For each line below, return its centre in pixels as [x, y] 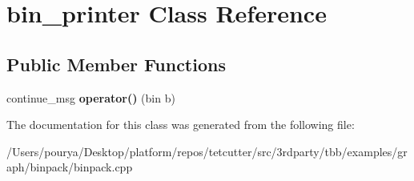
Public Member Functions [116, 64]
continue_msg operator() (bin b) [91, 97]
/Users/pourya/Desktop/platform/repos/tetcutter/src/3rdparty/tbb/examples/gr [207, 151]
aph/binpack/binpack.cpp [70, 167]
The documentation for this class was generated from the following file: [181, 125]
